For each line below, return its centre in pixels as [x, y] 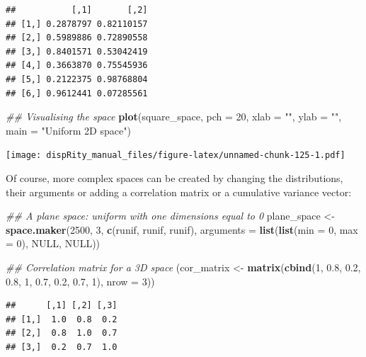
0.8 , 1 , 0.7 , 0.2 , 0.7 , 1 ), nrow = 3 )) [80, 281]
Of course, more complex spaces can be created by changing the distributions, [175, 178]
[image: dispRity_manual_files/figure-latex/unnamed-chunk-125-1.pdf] [176, 155]
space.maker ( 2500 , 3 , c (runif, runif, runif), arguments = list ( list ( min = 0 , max [182, 229]
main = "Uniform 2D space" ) [68, 130]
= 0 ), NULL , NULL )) [53, 243]
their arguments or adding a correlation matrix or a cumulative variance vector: [179, 192]
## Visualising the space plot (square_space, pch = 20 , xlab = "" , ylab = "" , [174, 117]
